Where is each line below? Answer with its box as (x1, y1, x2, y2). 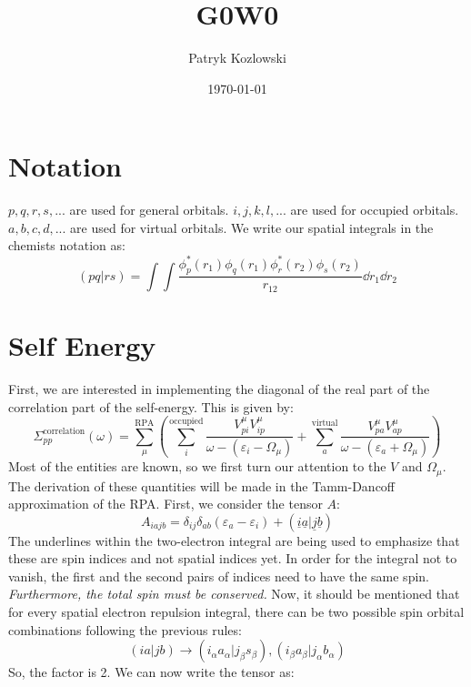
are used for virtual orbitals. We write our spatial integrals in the (70, 217, 434, 237)
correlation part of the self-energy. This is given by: (8, 397, 294, 416)
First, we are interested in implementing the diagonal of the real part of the (8, 379, 430, 398)
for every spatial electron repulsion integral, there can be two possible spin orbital (8, 602, 465, 621)
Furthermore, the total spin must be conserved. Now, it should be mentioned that (8, 584, 460, 603)
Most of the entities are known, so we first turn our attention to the (8, 457, 386, 476)
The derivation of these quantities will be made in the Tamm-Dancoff (8, 476, 396, 495)
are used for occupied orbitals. (290, 200, 459, 219)
